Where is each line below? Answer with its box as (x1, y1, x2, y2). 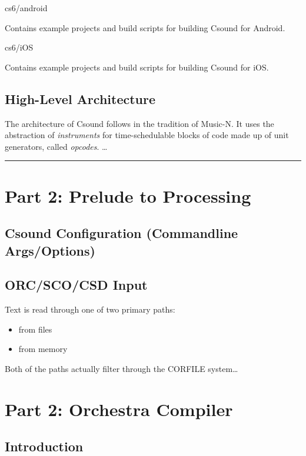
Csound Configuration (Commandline (5, 224, 238, 242)
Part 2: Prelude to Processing (5, 183, 251, 207)
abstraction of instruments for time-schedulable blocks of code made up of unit (5, 129, 289, 141)
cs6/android (5, 2, 48, 14)
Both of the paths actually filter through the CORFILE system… (5, 362, 238, 374)
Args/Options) (5, 241, 95, 259)
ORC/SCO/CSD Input (5, 276, 148, 294)
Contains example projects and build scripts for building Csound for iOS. (5, 61, 269, 73)
